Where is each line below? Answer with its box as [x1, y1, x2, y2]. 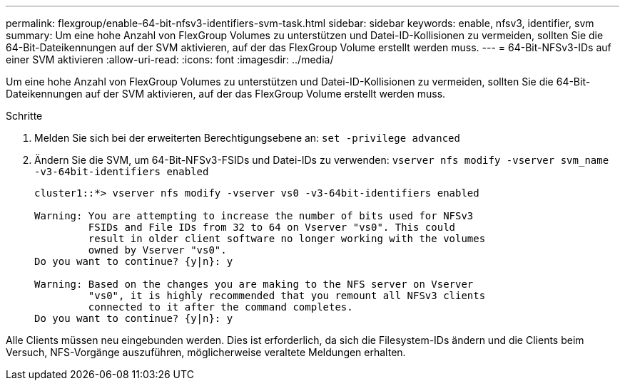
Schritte [6, 110, 43, 122]
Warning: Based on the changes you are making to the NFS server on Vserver [34, 278, 474, 290]
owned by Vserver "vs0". [88, 244, 227, 256]
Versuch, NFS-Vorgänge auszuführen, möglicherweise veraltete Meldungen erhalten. [6, 346, 406, 358]
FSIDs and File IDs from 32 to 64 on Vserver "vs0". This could [88, 221, 456, 233]
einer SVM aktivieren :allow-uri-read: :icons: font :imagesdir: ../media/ [6, 53, 334, 66]
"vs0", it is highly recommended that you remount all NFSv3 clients [88, 290, 486, 301]
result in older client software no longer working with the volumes [88, 233, 486, 244]
